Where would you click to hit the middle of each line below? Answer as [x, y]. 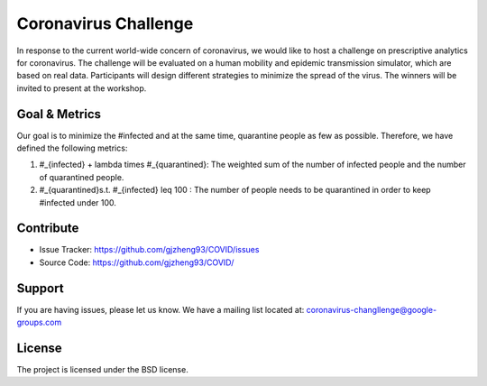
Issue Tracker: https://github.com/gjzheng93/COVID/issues [149, 250]
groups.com [39, 322]
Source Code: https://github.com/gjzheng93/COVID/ [137, 262]
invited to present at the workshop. [82, 88]
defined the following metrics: [72, 148]
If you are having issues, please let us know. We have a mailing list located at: [161, 309]
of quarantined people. [82, 177]
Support [40, 288]
